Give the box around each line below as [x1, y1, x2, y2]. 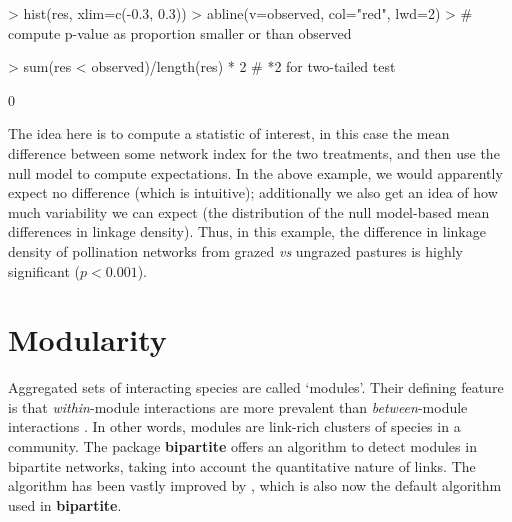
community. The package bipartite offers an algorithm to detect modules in [8, 436, 477, 457]
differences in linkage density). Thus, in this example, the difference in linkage [8, 221, 486, 242]
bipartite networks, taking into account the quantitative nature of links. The [8, 455, 476, 476]
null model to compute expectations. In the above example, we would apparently [8, 162, 503, 183]
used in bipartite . [8, 494, 122, 515]
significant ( [8, 260, 81, 281]
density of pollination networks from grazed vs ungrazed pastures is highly [8, 240, 463, 261]
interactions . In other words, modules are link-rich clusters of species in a [8, 416, 461, 437]
